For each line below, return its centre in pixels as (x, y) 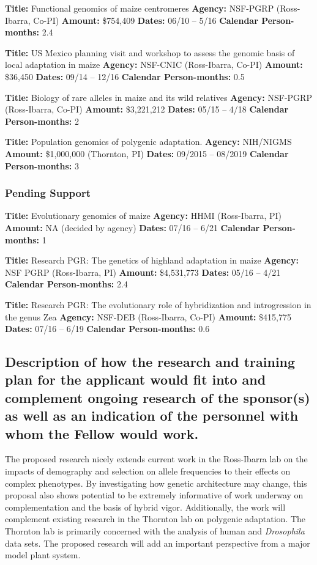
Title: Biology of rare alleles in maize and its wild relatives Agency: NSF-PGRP (158, 97)
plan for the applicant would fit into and (136, 379)
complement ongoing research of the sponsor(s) (158, 397)
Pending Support (48, 193)
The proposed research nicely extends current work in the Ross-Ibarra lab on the (156, 459)
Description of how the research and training (150, 362)
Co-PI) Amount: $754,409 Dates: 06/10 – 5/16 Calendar (146, 20)
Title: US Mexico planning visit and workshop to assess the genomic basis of (150, 52)
